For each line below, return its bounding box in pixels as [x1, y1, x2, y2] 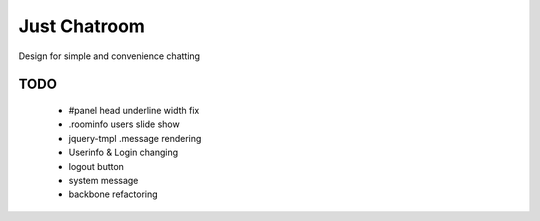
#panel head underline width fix [68, 104, 200, 116]
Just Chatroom [18, 15, 145, 37]
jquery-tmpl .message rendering [68, 132, 202, 144]
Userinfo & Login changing [68, 146, 179, 159]
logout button [68, 160, 125, 172]
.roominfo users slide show [68, 118, 180, 130]
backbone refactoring [68, 188, 159, 200]
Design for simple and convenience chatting [18, 50, 200, 62]
